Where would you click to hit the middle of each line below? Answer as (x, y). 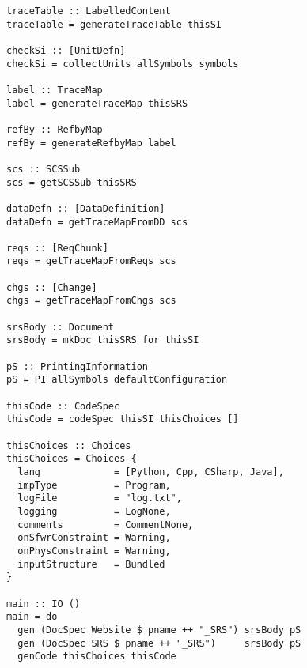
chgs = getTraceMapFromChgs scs (91, 301)
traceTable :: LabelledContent (89, 11)
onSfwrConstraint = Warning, (94, 538)
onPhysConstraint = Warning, (94, 551)
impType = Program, (94, 485)
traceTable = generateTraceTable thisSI (114, 24)
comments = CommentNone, (106, 525)
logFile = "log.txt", (100, 498)
